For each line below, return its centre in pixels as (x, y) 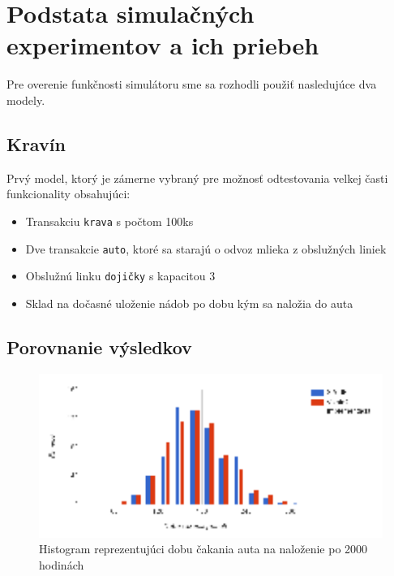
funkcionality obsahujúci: (69, 194)
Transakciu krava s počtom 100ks (109, 221)
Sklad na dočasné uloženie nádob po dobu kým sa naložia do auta (189, 303)
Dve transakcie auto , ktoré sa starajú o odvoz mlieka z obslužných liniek (206, 248)
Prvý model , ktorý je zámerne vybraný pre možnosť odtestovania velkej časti (197, 178)
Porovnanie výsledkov (99, 346)
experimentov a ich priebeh (163, 45)
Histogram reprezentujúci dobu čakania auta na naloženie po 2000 (203, 549)
